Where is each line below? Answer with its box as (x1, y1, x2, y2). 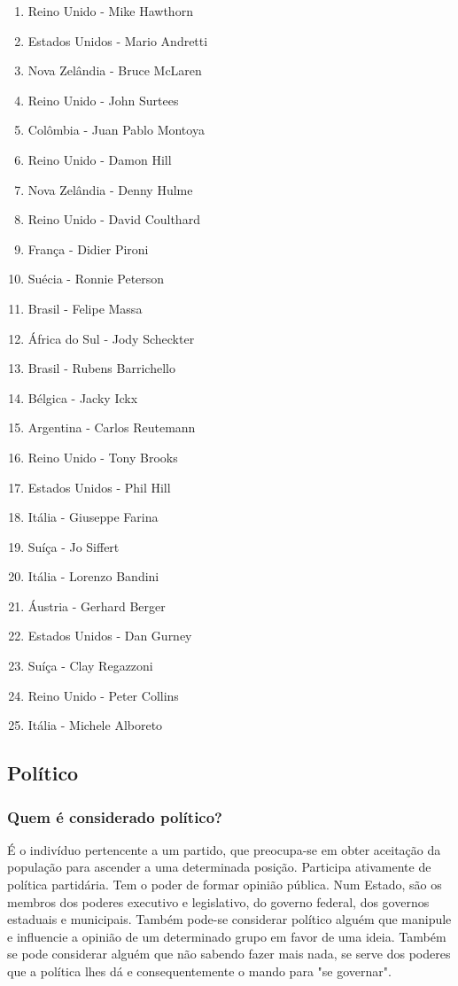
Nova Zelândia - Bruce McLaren (27, 61, 202, 80)
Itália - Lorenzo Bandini (27, 567, 159, 586)
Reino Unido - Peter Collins (27, 686, 179, 704)
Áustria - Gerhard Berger (27, 596, 166, 615)
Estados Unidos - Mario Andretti (27, 31, 208, 50)
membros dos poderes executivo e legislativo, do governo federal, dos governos (7, 892, 430, 911)
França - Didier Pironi (27, 239, 149, 258)
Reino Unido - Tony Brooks (27, 447, 178, 466)
